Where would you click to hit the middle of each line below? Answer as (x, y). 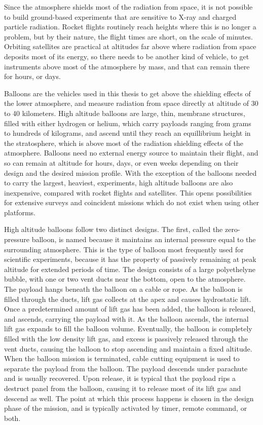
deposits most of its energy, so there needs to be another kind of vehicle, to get (127, 56)
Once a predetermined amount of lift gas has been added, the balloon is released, (130, 309)
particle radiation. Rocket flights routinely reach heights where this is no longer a (130, 27)
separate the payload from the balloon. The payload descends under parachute (126, 368)
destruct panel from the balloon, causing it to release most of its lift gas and (123, 388)
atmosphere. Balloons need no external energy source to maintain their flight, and (131, 153)
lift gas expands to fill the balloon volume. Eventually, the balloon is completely (128, 329)
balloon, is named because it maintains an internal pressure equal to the (144, 239)
